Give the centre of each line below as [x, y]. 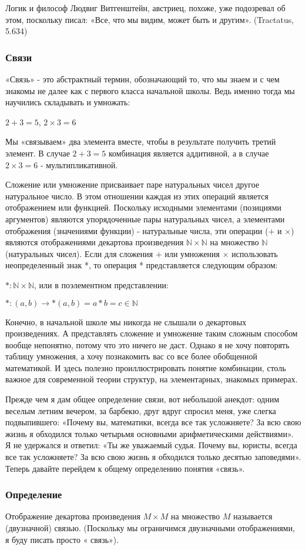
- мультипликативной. [79, 164]
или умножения [192, 253]
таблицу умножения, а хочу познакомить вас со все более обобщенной [132, 356]
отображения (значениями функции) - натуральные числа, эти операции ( [137, 230]
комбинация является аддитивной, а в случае [189, 153]
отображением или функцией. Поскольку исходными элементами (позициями [144, 207]
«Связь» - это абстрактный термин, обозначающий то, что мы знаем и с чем [142, 79]
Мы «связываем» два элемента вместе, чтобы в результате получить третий [141, 141]
